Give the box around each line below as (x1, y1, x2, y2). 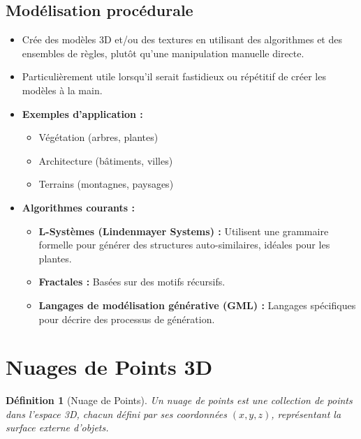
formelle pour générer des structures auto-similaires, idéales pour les (38, 237, 330, 252)
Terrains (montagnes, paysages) (38, 177, 174, 191)
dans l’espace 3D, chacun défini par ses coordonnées (6, 406, 227, 421)
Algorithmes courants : (22, 200, 135, 214)
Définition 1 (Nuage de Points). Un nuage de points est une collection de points (6, 393, 353, 408)
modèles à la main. (22, 82, 103, 97)
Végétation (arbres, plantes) (38, 130, 159, 144)
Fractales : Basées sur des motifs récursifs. (38, 274, 226, 289)
